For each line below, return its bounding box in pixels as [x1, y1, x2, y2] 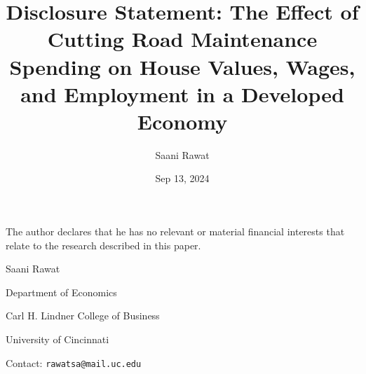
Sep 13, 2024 [155, 171, 210, 186]
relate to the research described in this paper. [6, 237, 201, 252]
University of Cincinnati [6, 332, 109, 347]
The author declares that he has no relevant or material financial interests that [6, 224, 345, 239]
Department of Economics [6, 284, 117, 299]
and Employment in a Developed [20, 79, 344, 108]
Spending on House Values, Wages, [9, 52, 355, 81]
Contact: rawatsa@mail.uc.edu [6, 355, 142, 370]
